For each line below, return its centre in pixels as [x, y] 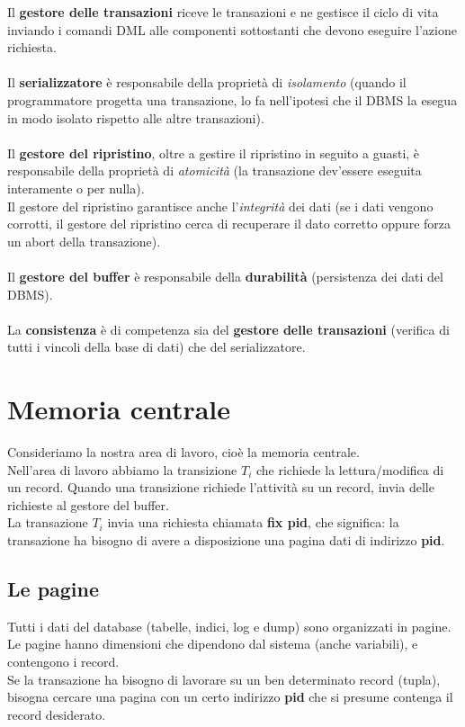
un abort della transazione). [84, 241]
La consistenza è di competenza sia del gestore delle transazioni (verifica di [228, 329]
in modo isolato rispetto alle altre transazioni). [136, 117]
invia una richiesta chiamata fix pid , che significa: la [253, 522]
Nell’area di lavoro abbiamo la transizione [122, 469]
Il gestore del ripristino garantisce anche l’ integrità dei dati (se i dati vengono [220, 206]
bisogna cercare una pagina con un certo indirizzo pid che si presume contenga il [230, 697]
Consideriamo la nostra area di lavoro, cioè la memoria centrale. [183, 452]
